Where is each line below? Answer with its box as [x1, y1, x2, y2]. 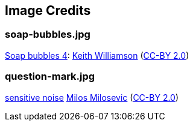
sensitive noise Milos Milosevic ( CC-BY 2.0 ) [5, 92, 179, 103]
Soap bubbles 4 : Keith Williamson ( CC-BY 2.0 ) [5, 50, 189, 61]
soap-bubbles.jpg [5, 28, 90, 41]
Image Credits [5, 3, 91, 18]
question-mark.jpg [5, 70, 95, 83]
